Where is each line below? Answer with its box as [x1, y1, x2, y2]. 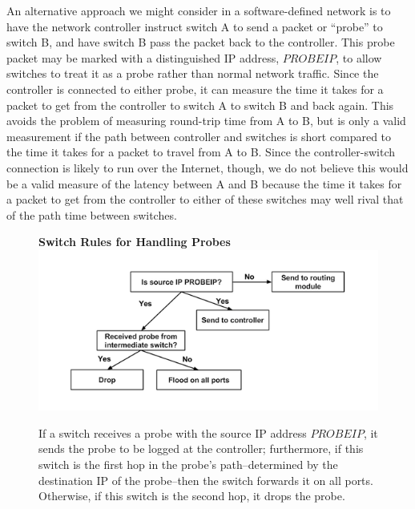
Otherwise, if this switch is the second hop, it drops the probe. [38, 487, 345, 504]
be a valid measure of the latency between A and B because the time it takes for [6, 175, 402, 192]
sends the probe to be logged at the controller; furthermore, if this [38, 440, 364, 457]
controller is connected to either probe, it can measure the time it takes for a [6, 80, 384, 97]
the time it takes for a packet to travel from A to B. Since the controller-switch [6, 143, 396, 160]
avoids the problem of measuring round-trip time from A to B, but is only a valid [6, 112, 406, 129]
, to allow [336, 49, 382, 66]
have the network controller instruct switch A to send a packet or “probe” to [6, 18, 383, 34]
